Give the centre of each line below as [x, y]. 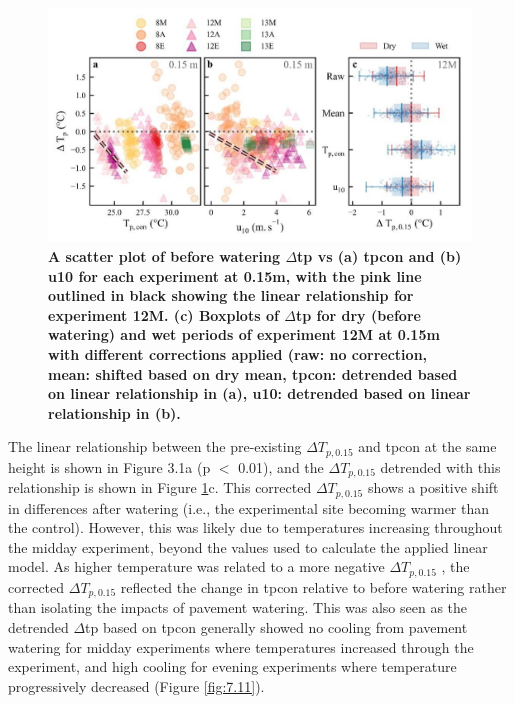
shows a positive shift [433, 487]
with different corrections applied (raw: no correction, [238, 353]
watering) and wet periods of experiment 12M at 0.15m [244, 334]
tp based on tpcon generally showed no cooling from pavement [276, 626]
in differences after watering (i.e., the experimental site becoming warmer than [249, 507]
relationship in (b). [114, 412]
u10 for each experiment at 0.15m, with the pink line [235, 275]
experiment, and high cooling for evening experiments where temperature [232, 666]
